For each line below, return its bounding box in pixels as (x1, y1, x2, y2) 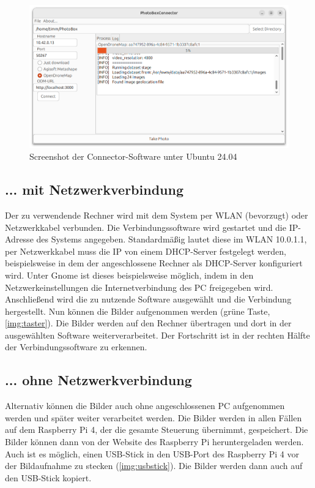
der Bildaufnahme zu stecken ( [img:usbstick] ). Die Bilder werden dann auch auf (5, 459, 303, 472)
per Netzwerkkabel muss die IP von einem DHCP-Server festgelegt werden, (5, 244, 286, 257)
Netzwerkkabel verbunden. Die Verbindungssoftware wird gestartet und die (5, 220, 286, 233)
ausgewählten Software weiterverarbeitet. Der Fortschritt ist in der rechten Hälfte (5, 328, 310, 341)
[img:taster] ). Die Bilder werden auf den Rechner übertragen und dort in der (5, 317, 292, 329)
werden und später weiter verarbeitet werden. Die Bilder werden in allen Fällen (5, 411, 302, 424)
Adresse (5, 233, 34, 246)
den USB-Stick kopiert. (5, 471, 92, 484)
